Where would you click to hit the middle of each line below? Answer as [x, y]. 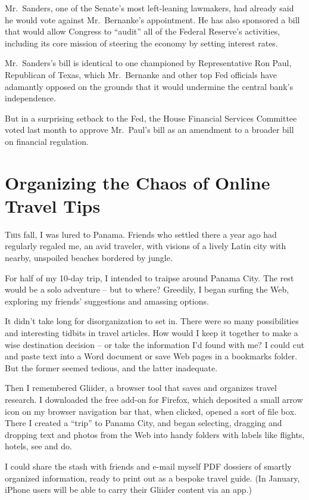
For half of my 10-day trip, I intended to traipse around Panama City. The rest [149, 277]
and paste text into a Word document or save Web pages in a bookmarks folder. [151, 356]
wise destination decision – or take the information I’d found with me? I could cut [155, 344]
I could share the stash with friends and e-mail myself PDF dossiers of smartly [148, 466]
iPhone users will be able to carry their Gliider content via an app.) [128, 490]
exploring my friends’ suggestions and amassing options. [107, 301]
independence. [30, 98]
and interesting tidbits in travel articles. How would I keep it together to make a [152, 333]
